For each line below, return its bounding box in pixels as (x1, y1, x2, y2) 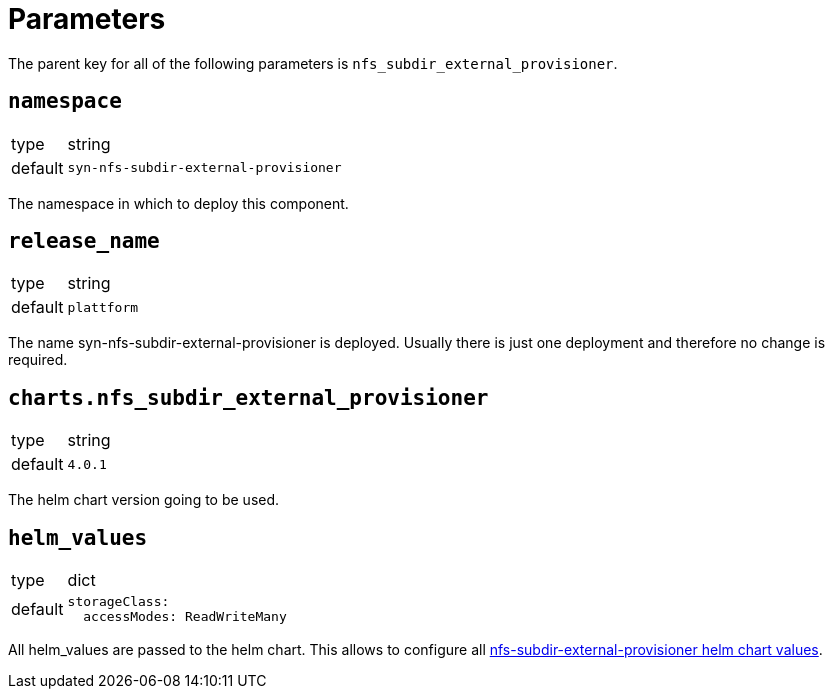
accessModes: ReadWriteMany (83, 609, 287, 625)
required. (8, 351, 68, 369)
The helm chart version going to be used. (8, 491, 280, 509)
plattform (67, 299, 139, 315)
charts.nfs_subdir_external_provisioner (8, 385, 489, 410)
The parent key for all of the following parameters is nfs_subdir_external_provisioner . (8, 54, 618, 72)
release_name (8, 229, 160, 254)
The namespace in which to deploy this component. (8, 194, 349, 212)
